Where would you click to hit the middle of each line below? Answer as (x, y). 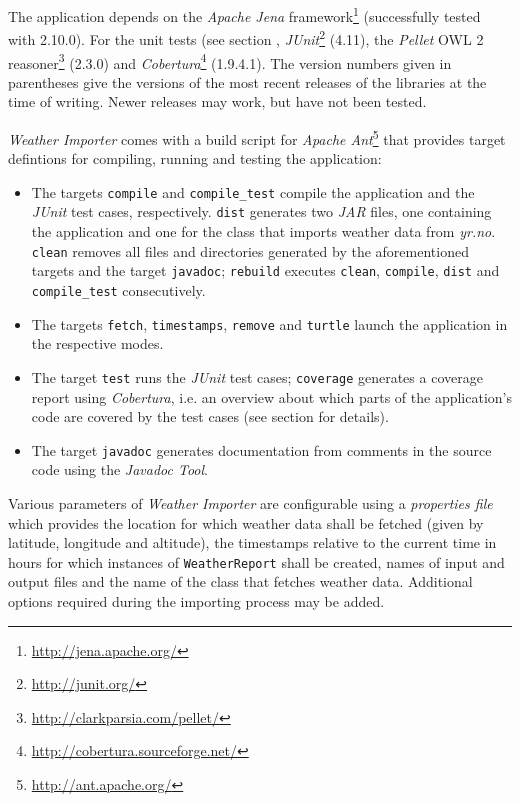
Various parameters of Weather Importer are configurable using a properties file (250, 503)
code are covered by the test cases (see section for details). (210, 416)
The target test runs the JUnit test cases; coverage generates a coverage (257, 376)
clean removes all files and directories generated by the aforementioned (250, 250)
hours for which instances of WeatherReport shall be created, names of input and (256, 561)
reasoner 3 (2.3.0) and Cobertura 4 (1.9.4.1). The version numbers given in (230, 61)
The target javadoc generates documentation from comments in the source (261, 449)
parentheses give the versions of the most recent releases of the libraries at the (247, 81)
